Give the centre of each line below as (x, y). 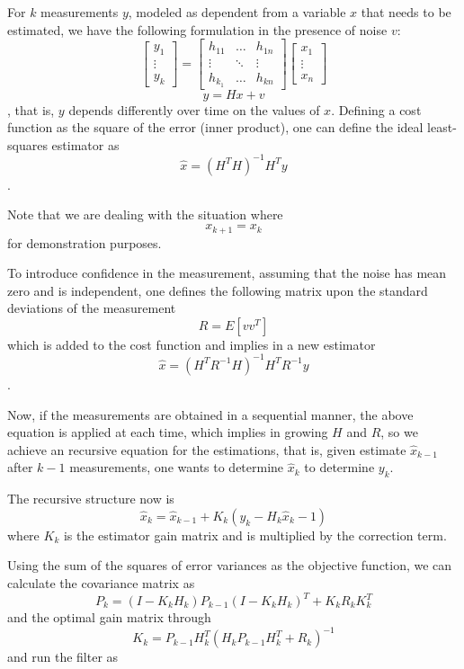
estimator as (85, 144)
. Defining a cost (376, 109)
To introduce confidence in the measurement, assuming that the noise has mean (227, 273)
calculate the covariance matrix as (101, 582)
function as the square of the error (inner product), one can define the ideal (215, 127)
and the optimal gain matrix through (109, 617)
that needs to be (406, 12)
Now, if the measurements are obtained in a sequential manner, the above (210, 414)
